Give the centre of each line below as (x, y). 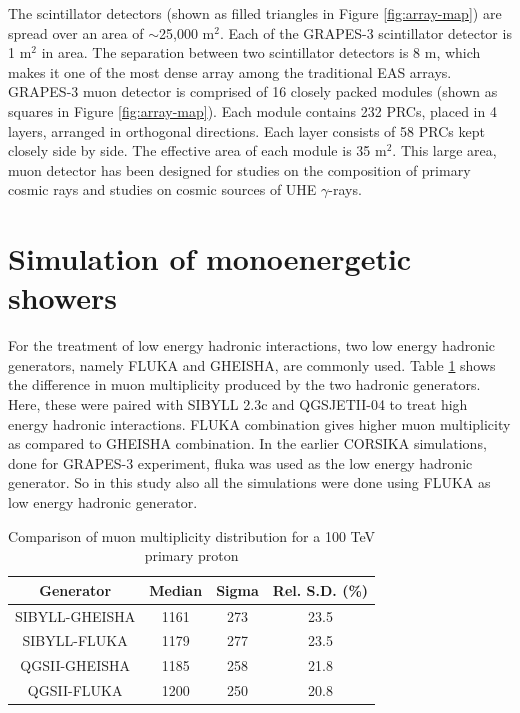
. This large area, (444, 150)
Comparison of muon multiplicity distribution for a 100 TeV (192, 535)
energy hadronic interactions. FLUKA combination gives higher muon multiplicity (259, 423)
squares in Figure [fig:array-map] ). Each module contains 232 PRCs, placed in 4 (252, 110)
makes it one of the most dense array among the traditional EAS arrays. (230, 71)
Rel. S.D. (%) (320, 589)
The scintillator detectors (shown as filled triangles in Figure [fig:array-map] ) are (255, 13)
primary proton (191, 555)
